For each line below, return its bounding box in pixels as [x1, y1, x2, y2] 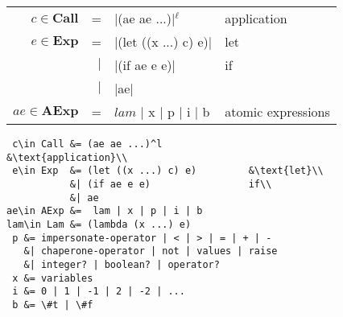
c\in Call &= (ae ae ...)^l [12, 138, 163, 150]
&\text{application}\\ [6, 151, 128, 163]
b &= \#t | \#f [12, 298, 93, 311]
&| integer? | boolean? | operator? [23, 258, 220, 270]
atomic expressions [225, 102, 330, 121]
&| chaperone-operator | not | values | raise [23, 245, 278, 257]
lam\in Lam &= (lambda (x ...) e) [6, 218, 192, 230]
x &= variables [12, 272, 93, 284]
